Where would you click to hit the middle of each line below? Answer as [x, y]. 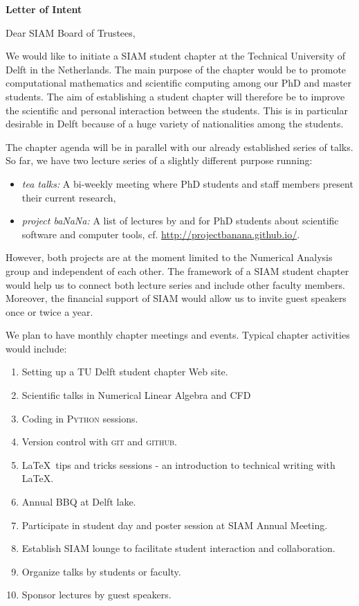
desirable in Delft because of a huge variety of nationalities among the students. [175, 124]
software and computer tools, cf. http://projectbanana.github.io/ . [161, 234]
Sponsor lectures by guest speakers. [96, 595]
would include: [36, 348]
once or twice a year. [49, 311]
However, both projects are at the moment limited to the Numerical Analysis [169, 257]
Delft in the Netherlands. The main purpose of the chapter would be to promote [176, 69]
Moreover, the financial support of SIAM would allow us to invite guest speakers [176, 298]
